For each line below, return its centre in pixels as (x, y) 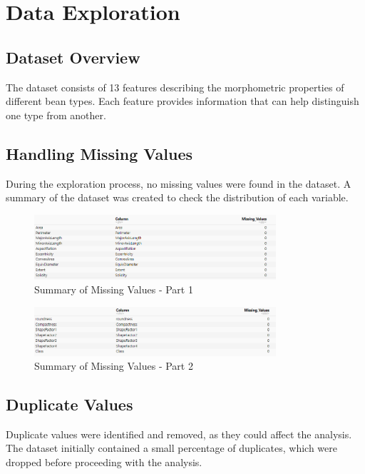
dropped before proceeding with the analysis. (104, 462)
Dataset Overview (73, 57)
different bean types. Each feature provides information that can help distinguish (182, 101)
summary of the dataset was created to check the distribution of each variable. (177, 197)
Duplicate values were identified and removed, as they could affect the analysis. (179, 434)
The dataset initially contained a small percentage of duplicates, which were (172, 448)
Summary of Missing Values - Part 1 (114, 289)
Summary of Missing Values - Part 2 (114, 366)
